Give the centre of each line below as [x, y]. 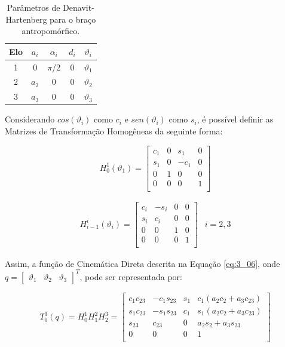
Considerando [30, 119]
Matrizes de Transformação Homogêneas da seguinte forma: [114, 131]
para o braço [73, 19]
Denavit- [79, 7]
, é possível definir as [235, 119]
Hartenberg [26, 19]
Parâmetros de [33, 7]
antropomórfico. [51, 31]
